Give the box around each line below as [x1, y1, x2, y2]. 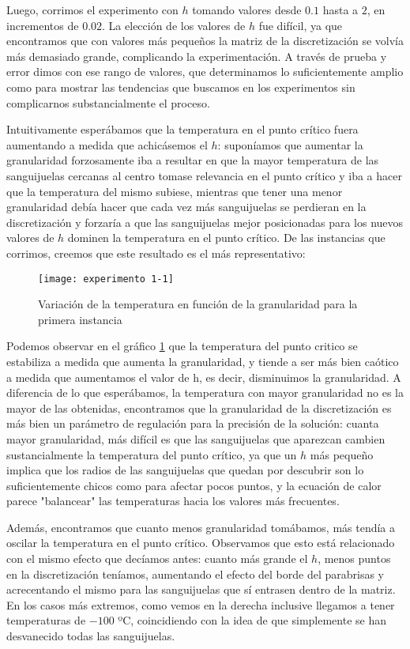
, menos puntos [318, 550, 391, 567]
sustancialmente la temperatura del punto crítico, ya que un [6, 446, 297, 462]
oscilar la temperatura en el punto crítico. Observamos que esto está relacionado [6, 534, 395, 551]
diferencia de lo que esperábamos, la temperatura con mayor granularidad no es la [6, 384, 404, 401]
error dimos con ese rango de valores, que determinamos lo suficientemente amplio [6, 63, 404, 80]
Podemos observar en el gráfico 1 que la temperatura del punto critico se [6, 338, 358, 354]
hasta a [322, 2, 359, 17]
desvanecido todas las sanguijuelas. [6, 628, 175, 644]
